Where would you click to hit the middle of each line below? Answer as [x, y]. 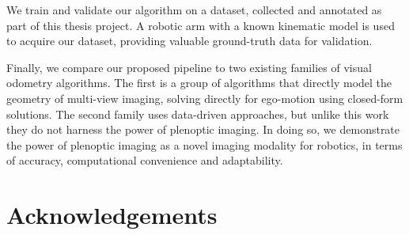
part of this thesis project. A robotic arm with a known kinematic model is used [201, 25]
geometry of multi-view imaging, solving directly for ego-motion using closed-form [205, 98]
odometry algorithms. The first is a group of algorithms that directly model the [199, 83]
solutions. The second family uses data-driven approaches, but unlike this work [198, 114]
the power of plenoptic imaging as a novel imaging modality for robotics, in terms [204, 144]
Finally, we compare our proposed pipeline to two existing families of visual [189, 67]
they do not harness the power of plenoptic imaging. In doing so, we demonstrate [203, 129]
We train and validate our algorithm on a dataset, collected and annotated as [194, 9]
